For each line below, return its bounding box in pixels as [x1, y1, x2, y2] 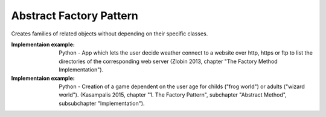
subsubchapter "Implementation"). [59, 100, 145, 107]
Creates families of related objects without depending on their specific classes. [11, 30, 208, 37]
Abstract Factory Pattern [11, 9, 138, 22]
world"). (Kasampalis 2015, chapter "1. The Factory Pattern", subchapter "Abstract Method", [59, 91, 287, 98]
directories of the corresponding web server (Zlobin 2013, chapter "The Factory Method [59, 58, 278, 65]
